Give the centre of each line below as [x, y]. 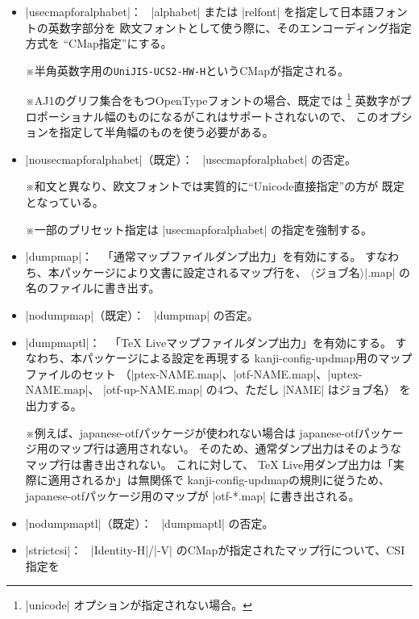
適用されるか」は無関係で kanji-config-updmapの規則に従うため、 [219, 480]
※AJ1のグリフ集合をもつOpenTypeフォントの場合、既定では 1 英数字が [213, 99]
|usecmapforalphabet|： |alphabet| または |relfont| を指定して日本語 [199, 11]
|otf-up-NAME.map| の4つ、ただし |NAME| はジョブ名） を [257, 389]
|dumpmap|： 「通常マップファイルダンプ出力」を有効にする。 [193, 256]
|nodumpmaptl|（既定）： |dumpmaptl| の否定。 [149, 523]
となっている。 [64, 202]
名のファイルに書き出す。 [93, 288]
